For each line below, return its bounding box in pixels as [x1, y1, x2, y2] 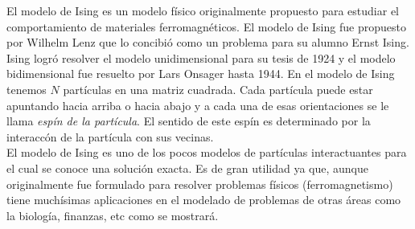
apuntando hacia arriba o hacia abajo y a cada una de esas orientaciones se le [6, 96, 389, 113]
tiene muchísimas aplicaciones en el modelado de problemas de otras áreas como [6, 191, 401, 208]
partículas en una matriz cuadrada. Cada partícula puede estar [63, 80, 373, 97]
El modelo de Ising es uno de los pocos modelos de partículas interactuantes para [6, 144, 407, 161]
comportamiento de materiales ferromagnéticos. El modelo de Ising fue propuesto [6, 18, 406, 35]
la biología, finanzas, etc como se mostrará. [6, 207, 219, 223]
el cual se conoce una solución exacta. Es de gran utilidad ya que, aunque [6, 159, 369, 176]
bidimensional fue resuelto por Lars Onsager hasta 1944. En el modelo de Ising [6, 65, 395, 82]
